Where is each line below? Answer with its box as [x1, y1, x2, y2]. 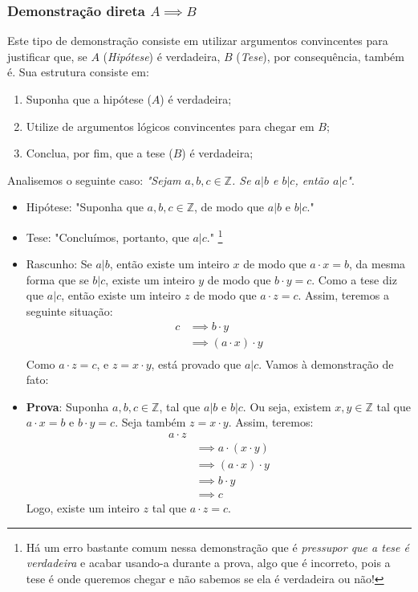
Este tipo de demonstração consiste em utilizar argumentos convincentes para [7, 32, 388, 49]
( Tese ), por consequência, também [236, 47, 404, 64]
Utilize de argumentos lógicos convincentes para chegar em [26, 117, 315, 134]
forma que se [26, 271, 89, 288]
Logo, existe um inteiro [26, 500, 140, 516]
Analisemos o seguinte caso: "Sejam [7, 171, 181, 188]
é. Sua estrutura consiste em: [7, 63, 149, 80]
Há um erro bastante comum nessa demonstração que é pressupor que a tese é [26, 538, 409, 555]
